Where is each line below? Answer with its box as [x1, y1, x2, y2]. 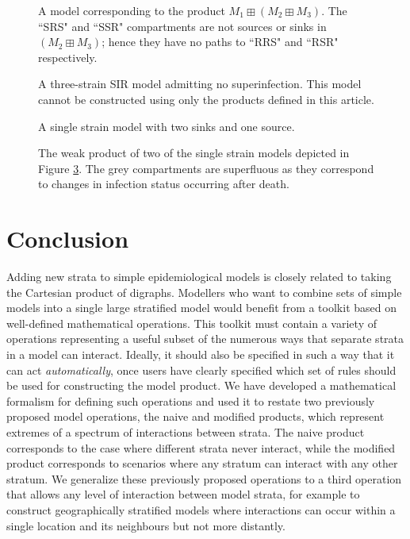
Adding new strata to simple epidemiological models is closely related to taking [6, 268, 392, 285]
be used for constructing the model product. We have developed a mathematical [6, 377, 397, 394]
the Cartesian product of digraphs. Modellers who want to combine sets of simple [6, 283, 402, 300]
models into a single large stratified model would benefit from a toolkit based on [6, 299, 397, 316]
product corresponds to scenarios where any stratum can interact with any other [6, 455, 398, 472]
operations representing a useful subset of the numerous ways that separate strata [6, 330, 404, 347]
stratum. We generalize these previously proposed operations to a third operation [6, 470, 402, 487]
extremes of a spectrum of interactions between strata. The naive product [6, 424, 365, 440]
